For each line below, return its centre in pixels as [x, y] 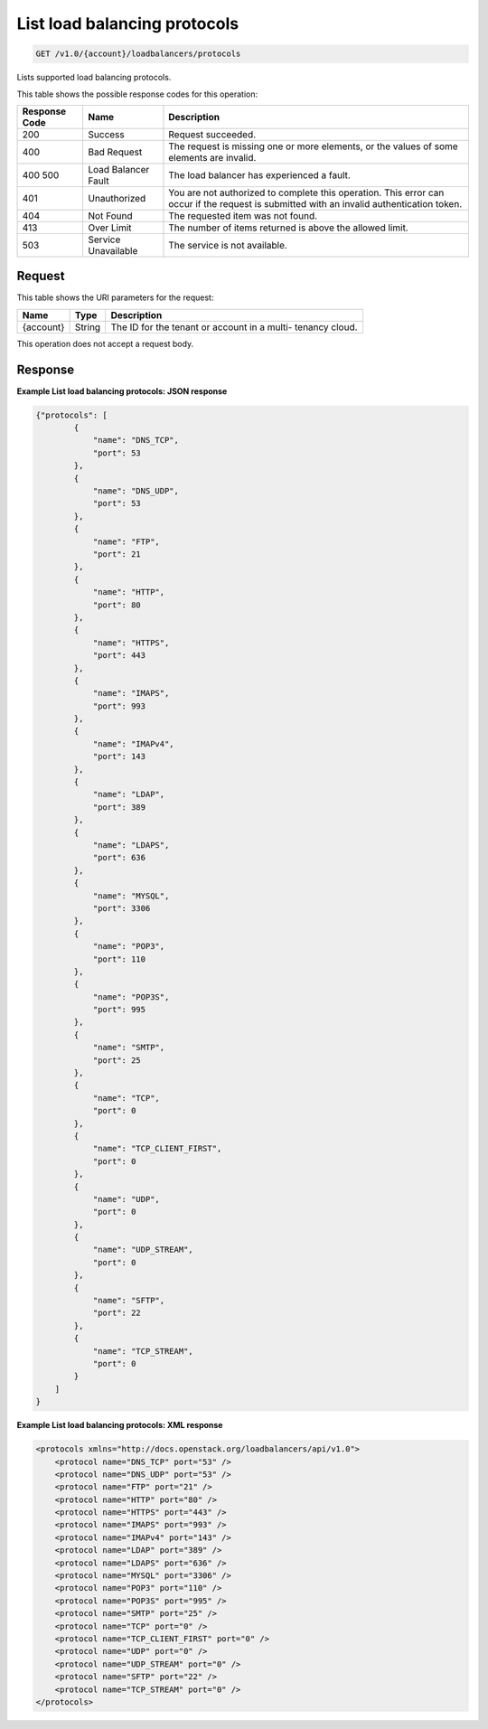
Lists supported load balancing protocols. [94, 78]
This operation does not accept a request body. [105, 343]
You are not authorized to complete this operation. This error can [306, 193]
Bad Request [115, 152]
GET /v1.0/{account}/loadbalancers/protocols [138, 54]
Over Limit [110, 228]
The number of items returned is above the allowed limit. [288, 228]
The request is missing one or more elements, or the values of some [313, 146]
